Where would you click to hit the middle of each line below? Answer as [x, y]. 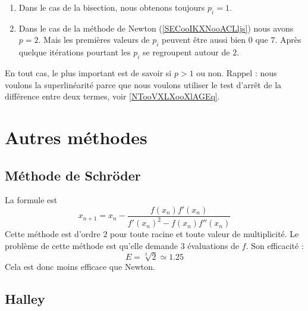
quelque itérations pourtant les [75, 52]
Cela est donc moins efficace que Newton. [80, 267]
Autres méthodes [76, 137]
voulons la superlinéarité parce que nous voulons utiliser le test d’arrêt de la [143, 84]
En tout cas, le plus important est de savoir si [88, 72]
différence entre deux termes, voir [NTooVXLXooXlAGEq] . [112, 96]
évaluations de [213, 245]
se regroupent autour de [186, 52]
